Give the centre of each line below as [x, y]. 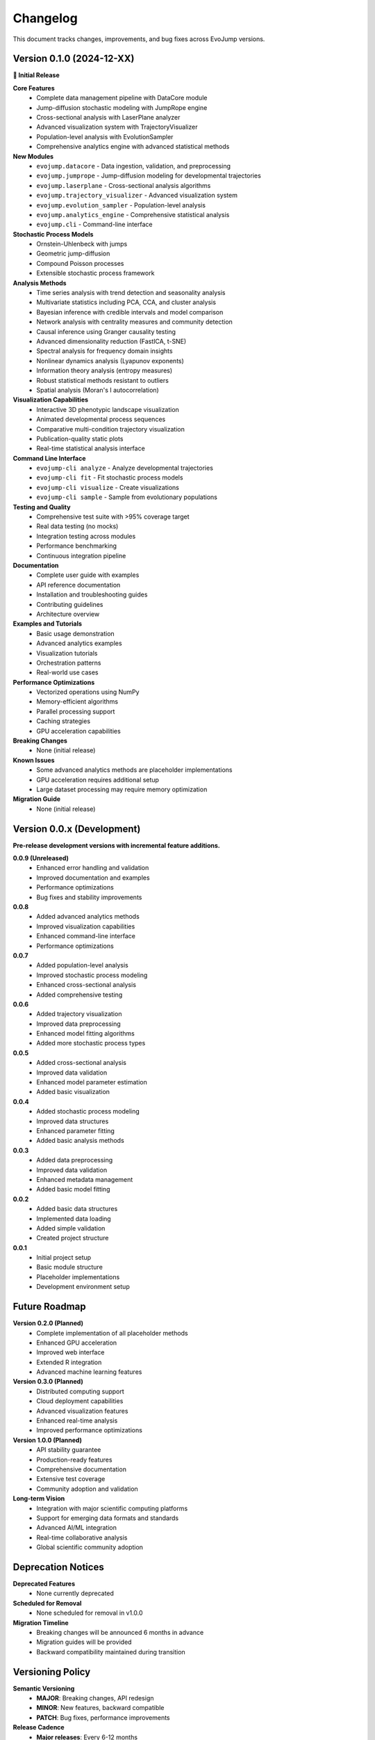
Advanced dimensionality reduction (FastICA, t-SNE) [111, 341]
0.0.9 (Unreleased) [41, 858]
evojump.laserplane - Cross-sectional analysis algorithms [124, 185]
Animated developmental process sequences [101, 419]
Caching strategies [63, 721]
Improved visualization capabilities [86, 926]
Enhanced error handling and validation [93, 868]
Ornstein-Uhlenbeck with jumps [82, 244]
